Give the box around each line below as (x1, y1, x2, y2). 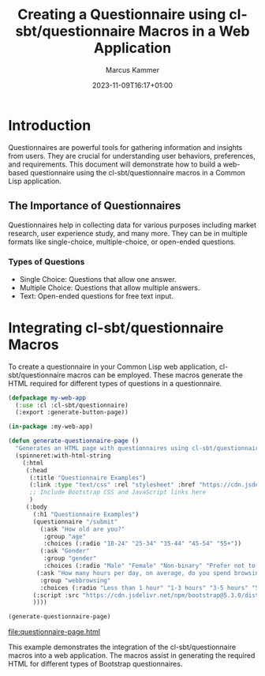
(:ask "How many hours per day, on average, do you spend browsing (36, 569, 263, 577)
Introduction (8, 116, 91, 134)
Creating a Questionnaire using (17, 6, 226, 24)
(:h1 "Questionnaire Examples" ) (32, 510, 140, 518)
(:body (25, 503, 47, 511)
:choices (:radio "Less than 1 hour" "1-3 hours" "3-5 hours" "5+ (39, 584, 263, 591)
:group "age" (43, 532, 87, 540)
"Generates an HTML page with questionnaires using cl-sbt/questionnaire (15, 445, 263, 453)
